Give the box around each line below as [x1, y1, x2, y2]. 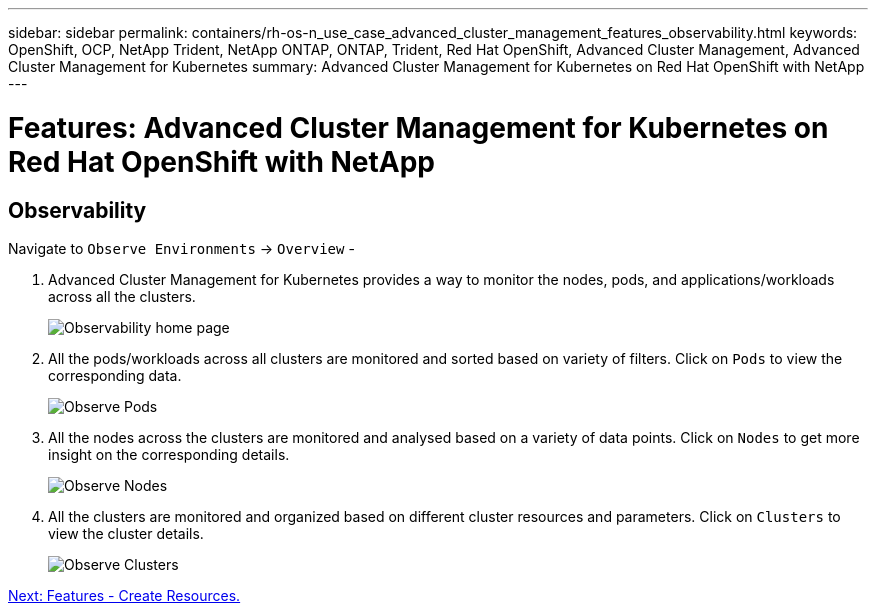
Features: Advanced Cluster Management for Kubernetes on [8, 110, 829, 145]
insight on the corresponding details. [48, 445, 290, 463]
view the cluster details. [48, 524, 204, 542]
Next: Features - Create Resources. [8, 586, 241, 604]
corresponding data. [48, 366, 182, 384]
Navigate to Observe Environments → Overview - [8, 239, 355, 257]
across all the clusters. [48, 287, 196, 305]
